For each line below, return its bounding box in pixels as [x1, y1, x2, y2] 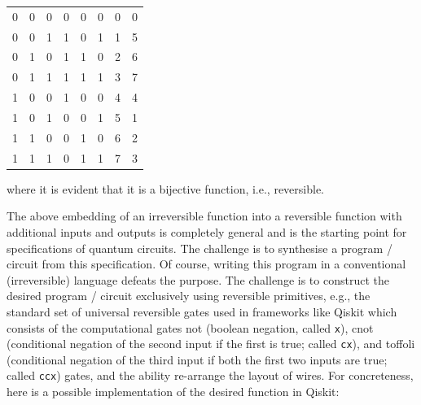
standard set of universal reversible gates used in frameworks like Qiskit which [7, 303, 397, 320]
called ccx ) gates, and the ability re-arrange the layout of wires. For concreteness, [7, 367, 414, 384]
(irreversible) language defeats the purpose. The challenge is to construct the [7, 271, 389, 288]
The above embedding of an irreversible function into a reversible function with [7, 207, 402, 224]
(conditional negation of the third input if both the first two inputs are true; [7, 351, 388, 368]
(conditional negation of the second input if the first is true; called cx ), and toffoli [7, 335, 415, 352]
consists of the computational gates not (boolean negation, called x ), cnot [7, 319, 374, 336]
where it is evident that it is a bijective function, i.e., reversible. [7, 180, 325, 197]
